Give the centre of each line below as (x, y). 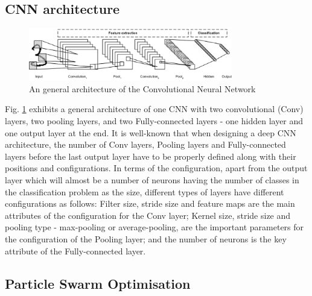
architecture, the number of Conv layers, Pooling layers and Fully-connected (145, 144)
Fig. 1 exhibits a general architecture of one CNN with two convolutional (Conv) (154, 109)
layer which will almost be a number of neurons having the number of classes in (152, 180)
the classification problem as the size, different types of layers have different (145, 191)
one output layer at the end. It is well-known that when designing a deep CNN (151, 132)
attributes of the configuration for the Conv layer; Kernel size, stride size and (148, 215)
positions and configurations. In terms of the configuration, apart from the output (156, 168)
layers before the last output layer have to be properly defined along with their (151, 156)
